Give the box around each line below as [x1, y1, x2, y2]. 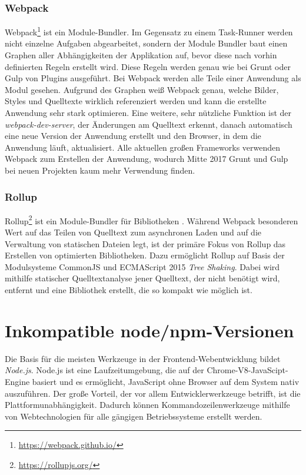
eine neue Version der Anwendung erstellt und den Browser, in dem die [5, 129, 261, 142]
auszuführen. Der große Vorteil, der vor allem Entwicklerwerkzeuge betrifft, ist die [5, 387, 301, 399]
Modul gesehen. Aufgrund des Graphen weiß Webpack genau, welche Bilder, [5, 83, 279, 95]
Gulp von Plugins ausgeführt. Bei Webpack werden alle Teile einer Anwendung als [5, 72, 301, 84]
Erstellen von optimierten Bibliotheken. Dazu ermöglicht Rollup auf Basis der [5, 249, 285, 261]
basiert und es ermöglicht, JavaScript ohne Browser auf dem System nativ [32, 375, 300, 387]
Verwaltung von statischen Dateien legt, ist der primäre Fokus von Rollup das [5, 237, 286, 250]
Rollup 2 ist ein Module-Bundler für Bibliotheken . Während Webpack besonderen [5, 212, 298, 227]
